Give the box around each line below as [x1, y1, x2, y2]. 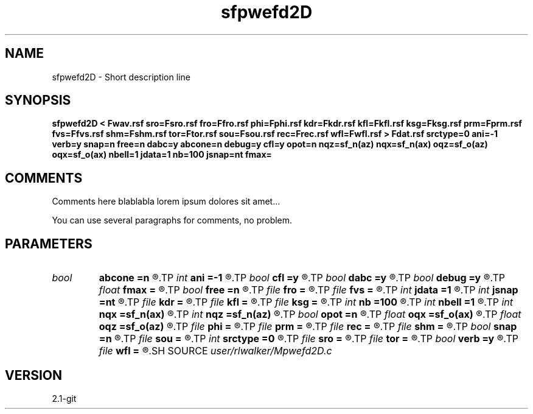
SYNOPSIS [5, 93, 71, 108]
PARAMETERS [5, 236, 92, 251]
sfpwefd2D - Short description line [52, 71, 190, 82]
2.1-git [52, 393, 77, 404]
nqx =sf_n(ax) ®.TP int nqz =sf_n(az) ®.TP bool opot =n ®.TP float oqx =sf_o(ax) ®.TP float [99, 308, 521, 321]
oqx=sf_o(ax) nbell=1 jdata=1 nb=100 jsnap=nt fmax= [52, 149, 272, 160]
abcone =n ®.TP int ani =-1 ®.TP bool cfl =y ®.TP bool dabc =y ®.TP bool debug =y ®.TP [99, 272, 505, 284]
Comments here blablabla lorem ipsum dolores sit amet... [52, 196, 280, 207]
